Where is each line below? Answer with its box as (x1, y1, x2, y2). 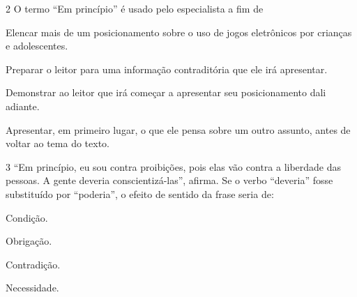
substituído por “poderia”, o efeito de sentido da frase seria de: (6, 186, 274, 201)
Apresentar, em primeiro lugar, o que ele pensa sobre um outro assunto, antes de (6, 122, 351, 137)
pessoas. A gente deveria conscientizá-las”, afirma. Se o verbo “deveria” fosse (6, 173, 333, 188)
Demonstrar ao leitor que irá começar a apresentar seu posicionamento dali (6, 85, 326, 100)
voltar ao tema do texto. (6, 136, 109, 151)
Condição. (6, 210, 48, 224)
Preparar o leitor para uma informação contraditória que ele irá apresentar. (6, 61, 328, 76)
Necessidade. (6, 280, 59, 295)
